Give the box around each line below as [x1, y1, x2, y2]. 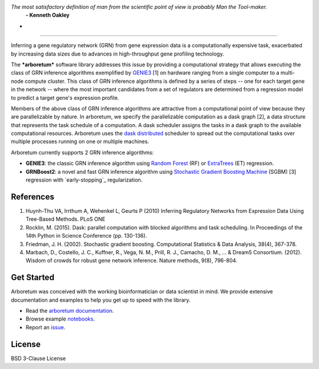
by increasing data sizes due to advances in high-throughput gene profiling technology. [11, 50, 224, 57]
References [11, 192, 54, 202]
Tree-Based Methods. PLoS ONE [25, 216, 106, 223]
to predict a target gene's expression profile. [11, 94, 119, 101]
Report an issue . [25, 323, 66, 331]
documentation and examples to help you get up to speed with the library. [11, 296, 191, 303]
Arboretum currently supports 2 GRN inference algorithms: [11, 148, 154, 156]
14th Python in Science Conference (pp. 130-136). [25, 232, 147, 239]
